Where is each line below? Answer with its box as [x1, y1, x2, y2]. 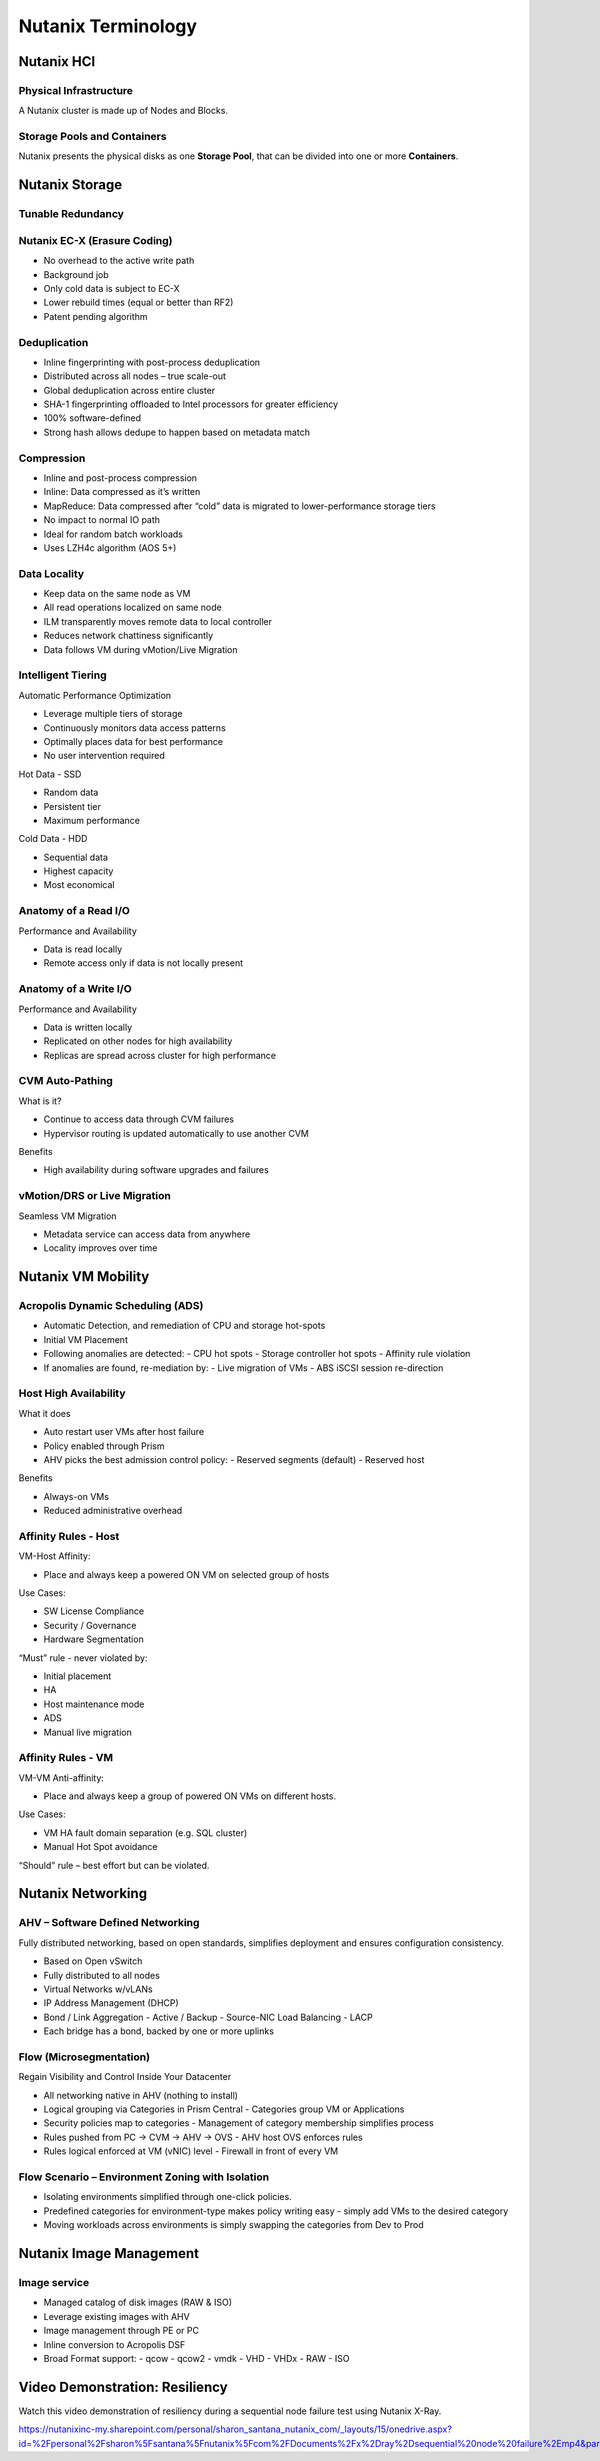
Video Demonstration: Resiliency [18, 2378, 229, 2395]
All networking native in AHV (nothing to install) [43, 2089, 239, 2101]
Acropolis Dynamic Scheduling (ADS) [18, 1299, 204, 1313]
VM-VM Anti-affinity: [18, 1771, 105, 1784]
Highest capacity [43, 865, 114, 877]
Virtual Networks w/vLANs [43, 1983, 154, 1995]
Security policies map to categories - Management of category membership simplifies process [43, 2117, 434, 2129]
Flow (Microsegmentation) [18, 2050, 150, 2064]
